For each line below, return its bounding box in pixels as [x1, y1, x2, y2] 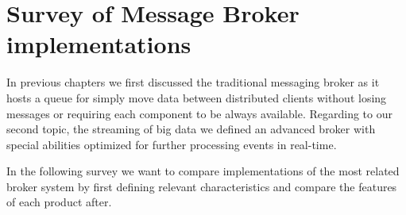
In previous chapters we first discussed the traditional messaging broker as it [6, 74, 380, 90]
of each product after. [6, 194, 112, 210]
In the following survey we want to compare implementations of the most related [6, 163, 400, 179]
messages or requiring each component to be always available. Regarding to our [6, 105, 392, 121]
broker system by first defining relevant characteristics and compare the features [6, 178, 397, 194]
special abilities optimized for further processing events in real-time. [6, 136, 337, 152]
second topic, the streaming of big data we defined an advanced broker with [6, 121, 376, 137]
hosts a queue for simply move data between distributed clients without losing [6, 89, 387, 106]
